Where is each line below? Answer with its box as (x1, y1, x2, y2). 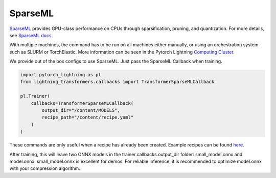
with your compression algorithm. (9, 165, 80, 171)
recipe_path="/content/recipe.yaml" (41, 114, 134, 121)
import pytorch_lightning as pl (20, 72, 102, 78)
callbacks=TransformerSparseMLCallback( (31, 100, 134, 106)
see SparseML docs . (9, 32, 53, 38)
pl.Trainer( (20, 93, 51, 99)
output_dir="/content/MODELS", (41, 107, 120, 113)
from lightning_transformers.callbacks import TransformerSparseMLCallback (20, 79, 215, 85)
